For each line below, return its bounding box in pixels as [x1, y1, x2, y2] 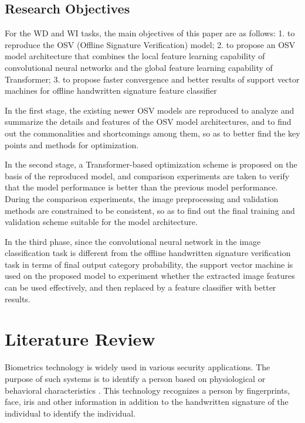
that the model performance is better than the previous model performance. [5, 181, 278, 193]
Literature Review [5, 327, 155, 351]
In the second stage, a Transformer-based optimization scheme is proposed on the [5, 158, 297, 170]
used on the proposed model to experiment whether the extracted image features [5, 270, 295, 282]
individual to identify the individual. [5, 407, 135, 419]
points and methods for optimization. [5, 138, 139, 151]
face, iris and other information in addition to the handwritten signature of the [5, 395, 289, 408]
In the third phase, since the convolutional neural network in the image [5, 235, 261, 247]
